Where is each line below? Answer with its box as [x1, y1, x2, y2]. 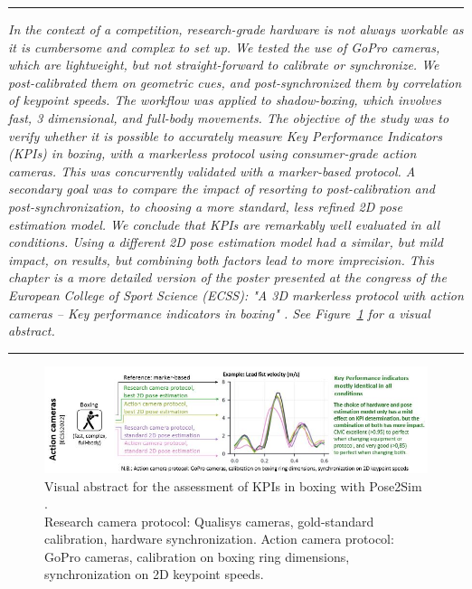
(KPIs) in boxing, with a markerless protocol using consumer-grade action [8, 144, 417, 163]
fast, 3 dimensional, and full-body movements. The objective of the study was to [8, 108, 449, 127]
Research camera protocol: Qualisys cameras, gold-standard [44, 511, 374, 530]
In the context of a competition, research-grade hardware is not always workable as [8, 20, 464, 38]
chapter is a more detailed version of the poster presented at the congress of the [8, 268, 447, 287]
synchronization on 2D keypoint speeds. [44, 565, 264, 584]
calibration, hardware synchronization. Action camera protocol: [44, 529, 394, 548]
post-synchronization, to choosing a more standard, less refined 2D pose [8, 196, 403, 215]
